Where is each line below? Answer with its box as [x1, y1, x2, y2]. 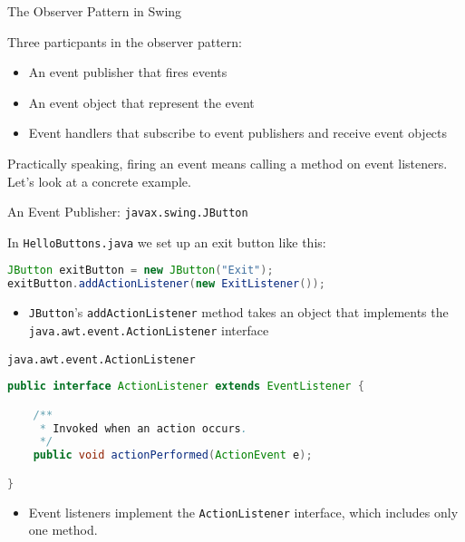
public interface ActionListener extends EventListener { [7, 380, 364, 393]
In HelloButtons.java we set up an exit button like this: [7, 232, 326, 251]
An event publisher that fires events [28, 63, 228, 82]
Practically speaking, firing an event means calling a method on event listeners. [7, 153, 448, 172]
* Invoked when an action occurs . [39, 421, 247, 435]
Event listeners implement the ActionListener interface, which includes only [28, 502, 459, 521]
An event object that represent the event [28, 92, 255, 111]
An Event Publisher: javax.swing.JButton [7, 202, 248, 221]
